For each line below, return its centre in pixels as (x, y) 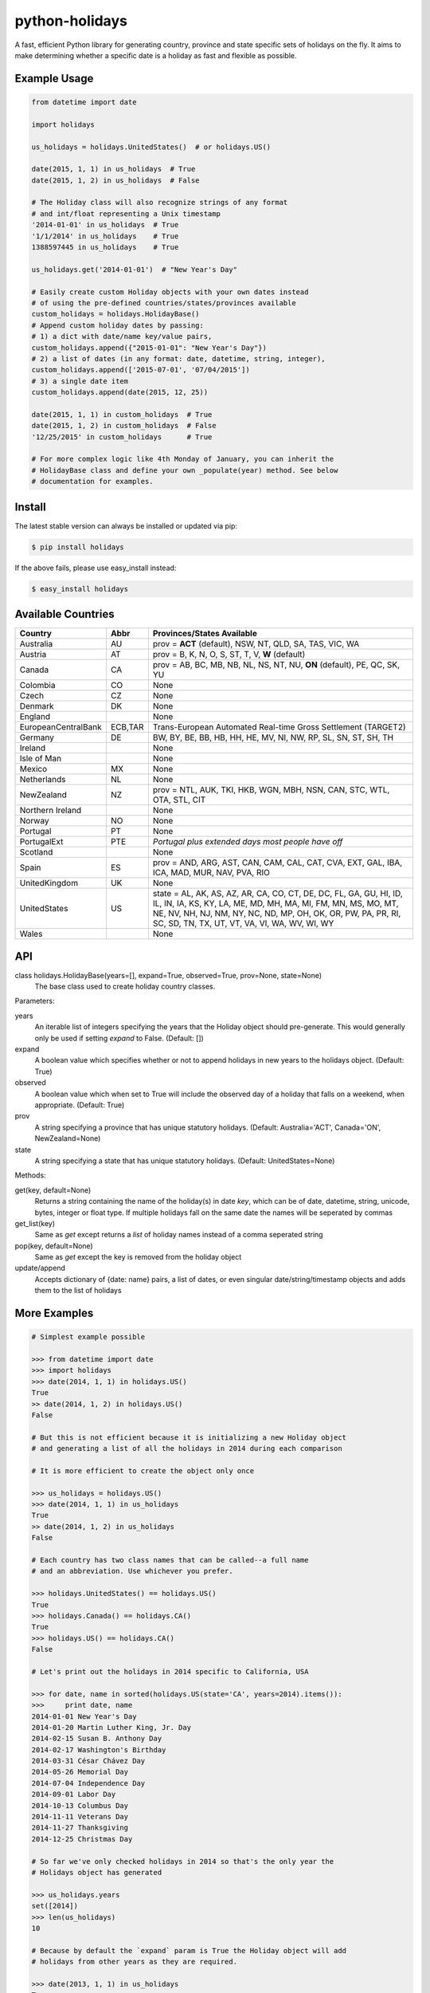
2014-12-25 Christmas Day (82, 1839)
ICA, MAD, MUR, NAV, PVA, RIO (211, 873)
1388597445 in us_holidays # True (105, 248)
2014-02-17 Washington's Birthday (99, 1749)
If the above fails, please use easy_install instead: (96, 568)
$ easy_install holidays (80, 589)
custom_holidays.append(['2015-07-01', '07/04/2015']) (141, 370)
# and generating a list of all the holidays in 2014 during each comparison (187, 1449)
